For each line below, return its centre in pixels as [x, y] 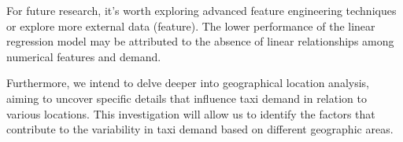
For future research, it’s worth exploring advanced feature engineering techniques [201, 10]
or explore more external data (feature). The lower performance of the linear [191, 25]
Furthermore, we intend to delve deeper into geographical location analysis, [188, 83]
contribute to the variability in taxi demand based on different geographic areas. [200, 129]
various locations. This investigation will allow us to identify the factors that [191, 113]
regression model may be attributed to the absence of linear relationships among [200, 41]
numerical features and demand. [84, 56]
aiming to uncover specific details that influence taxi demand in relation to [187, 98]
